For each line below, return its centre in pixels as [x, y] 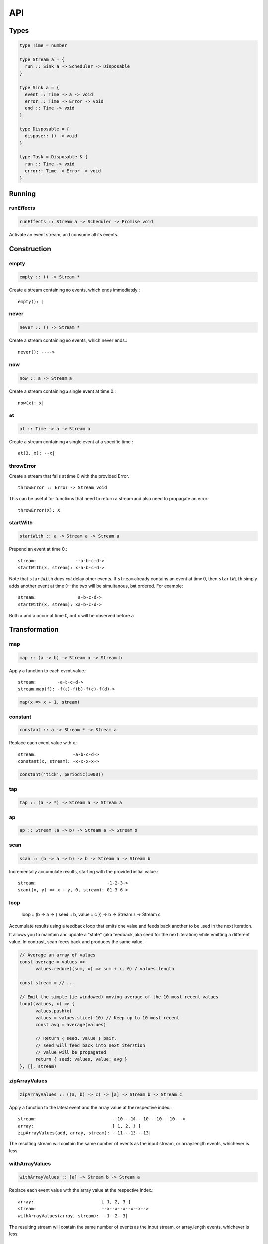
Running [23, 193]
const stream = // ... [47, 983]
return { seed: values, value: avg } [81, 1059]
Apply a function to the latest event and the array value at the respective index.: [91, 1107]
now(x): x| [31, 403]
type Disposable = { [44, 129]
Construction [30, 249]
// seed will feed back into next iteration [91, 1045]
